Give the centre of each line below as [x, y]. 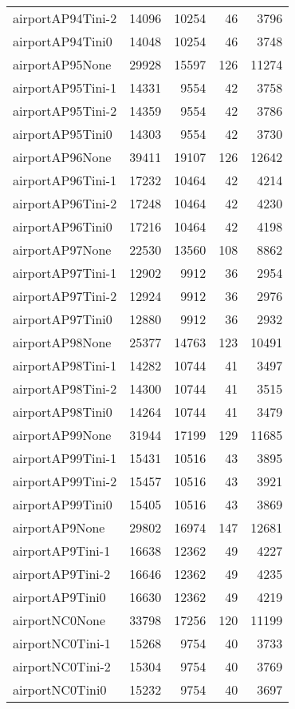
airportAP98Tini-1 [65, 365]
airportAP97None [62, 250]
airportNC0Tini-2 [62, 666]
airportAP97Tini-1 [65, 273]
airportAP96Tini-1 [65, 180]
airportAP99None [62, 435]
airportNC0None [59, 620]
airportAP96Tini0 [63, 226]
